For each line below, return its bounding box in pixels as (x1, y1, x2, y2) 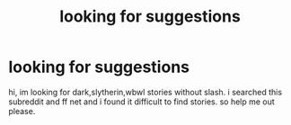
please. (8, 105, 36, 116)
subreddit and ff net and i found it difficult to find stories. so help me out (8, 96, 275, 107)
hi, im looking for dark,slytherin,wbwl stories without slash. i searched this (8, 86, 283, 97)
